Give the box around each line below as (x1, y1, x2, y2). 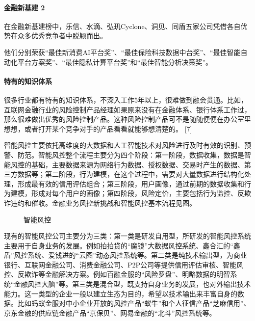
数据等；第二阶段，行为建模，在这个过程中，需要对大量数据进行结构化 (17, 169, 244, 179)
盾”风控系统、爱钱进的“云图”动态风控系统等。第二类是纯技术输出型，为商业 (4, 250, 247, 260)
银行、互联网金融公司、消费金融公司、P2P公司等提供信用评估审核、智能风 (4, 259, 244, 269)
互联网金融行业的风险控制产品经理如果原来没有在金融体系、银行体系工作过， (4, 104, 251, 114)
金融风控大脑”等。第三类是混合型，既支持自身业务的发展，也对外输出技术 (14, 279, 251, 289)
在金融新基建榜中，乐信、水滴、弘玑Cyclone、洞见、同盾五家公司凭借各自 (4, 21, 241, 31)
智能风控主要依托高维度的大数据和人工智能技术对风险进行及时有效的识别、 (4, 140, 244, 150)
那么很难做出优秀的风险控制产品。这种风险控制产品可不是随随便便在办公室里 (4, 114, 251, 124)
